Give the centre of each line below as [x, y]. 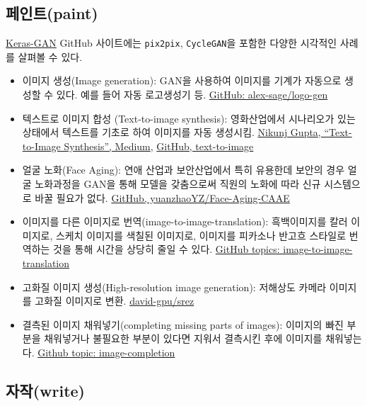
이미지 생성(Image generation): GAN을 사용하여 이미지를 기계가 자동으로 [182, 80]
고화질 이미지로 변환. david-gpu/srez [115, 301]
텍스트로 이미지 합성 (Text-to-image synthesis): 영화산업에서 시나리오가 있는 [189, 118]
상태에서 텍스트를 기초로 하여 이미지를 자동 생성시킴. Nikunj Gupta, [171, 132]
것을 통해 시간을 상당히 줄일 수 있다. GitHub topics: [167, 249]
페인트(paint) [52, 13]
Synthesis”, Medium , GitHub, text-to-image [159, 146]
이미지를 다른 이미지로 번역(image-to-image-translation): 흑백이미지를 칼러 [185, 221]
